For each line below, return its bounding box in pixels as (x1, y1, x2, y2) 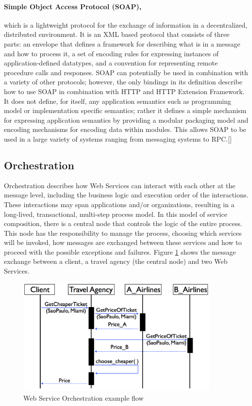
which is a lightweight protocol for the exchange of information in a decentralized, (4, 19, 248, 30)
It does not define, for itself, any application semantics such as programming (4, 96, 232, 106)
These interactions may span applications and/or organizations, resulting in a (4, 199, 235, 209)
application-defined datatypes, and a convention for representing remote (4, 58, 218, 68)
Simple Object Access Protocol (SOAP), (4, 1, 142, 11)
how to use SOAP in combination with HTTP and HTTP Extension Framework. (4, 86, 245, 96)
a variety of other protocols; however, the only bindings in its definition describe (4, 77, 242, 87)
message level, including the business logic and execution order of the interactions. (4, 190, 249, 200)
